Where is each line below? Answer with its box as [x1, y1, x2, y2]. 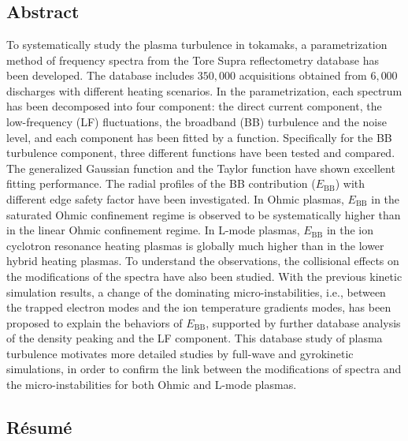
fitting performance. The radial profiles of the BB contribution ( [6, 175, 316, 192]
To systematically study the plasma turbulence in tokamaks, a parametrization [6, 36, 388, 52]
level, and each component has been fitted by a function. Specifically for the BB [6, 129, 392, 145]
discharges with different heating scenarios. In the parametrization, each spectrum [6, 82, 402, 99]
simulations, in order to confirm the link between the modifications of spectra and [6, 361, 402, 377]
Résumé [6, 415, 72, 439]
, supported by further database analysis [206, 314, 401, 331]
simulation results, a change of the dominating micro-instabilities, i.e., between [6, 283, 386, 300]
